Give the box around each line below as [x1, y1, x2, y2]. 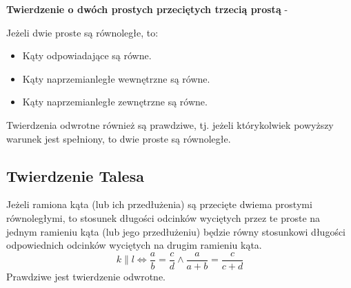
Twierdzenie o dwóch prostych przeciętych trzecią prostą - [6, 2, 288, 16]
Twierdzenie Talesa [6, 165, 144, 186]
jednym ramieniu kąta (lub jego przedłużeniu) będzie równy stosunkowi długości [6, 224, 345, 238]
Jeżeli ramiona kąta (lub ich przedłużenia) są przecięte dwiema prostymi [6, 197, 312, 212]
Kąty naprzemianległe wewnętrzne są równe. [22, 71, 210, 85]
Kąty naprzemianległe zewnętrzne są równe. [22, 94, 208, 109]
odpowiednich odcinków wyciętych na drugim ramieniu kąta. [6, 238, 262, 252]
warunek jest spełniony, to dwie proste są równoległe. [6, 131, 231, 145]
